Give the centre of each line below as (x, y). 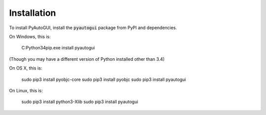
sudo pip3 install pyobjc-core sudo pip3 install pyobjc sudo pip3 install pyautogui (104, 79)
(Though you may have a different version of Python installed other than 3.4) (87, 59)
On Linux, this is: (26, 90)
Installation (33, 13)
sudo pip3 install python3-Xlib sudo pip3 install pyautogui (80, 102)
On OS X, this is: (26, 68)
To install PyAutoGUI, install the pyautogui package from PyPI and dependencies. (93, 28)
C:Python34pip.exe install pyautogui (58, 48)
